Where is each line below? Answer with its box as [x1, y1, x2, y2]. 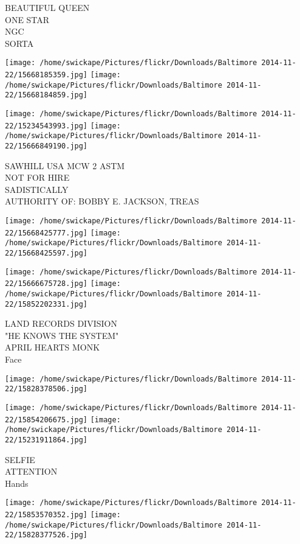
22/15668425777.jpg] [5, 228, 88, 237]
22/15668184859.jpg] [5, 91, 88, 100]
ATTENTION [5, 465, 58, 478]
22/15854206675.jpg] [5, 415, 88, 424]
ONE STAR [5, 13, 50, 26]
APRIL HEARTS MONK [5, 341, 100, 354]
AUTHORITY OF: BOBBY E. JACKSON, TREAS [5, 195, 199, 207]
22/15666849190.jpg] [5, 141, 88, 150]
